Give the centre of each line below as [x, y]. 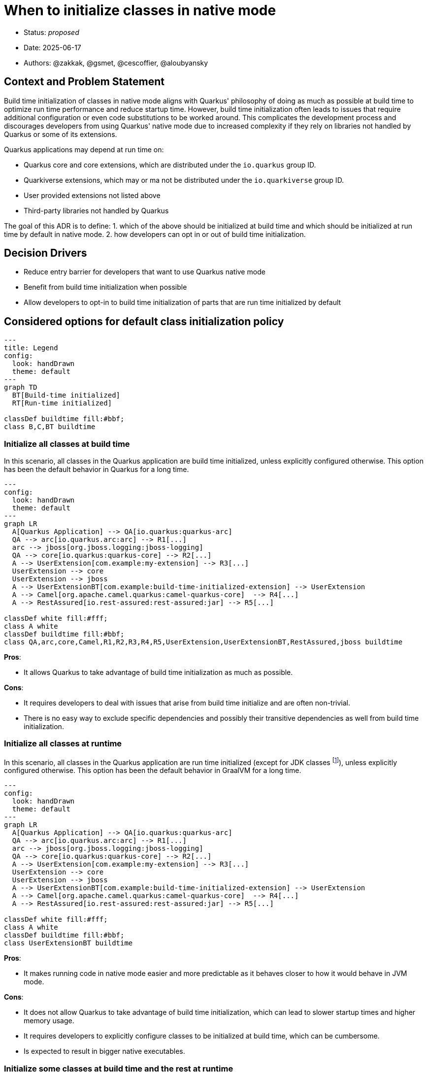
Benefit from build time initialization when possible [105, 287]
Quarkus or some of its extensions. [61, 134]
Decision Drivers [46, 253]
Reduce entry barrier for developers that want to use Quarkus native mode [145, 272]
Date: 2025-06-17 [52, 47]
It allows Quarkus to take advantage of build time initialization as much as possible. [158, 672]
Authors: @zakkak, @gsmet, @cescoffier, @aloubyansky [116, 63]
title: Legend [31, 348]
